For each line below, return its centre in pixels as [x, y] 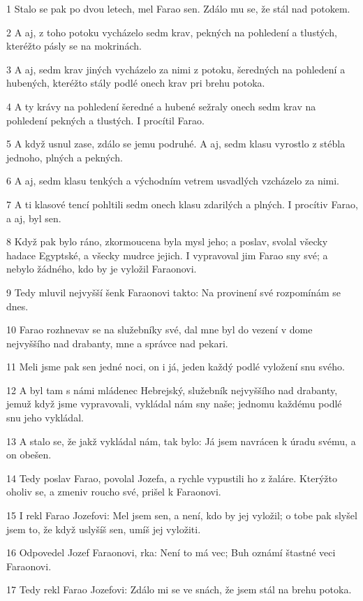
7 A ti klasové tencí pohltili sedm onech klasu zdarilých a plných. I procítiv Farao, [182, 204]
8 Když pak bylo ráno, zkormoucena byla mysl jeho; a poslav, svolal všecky [167, 241]
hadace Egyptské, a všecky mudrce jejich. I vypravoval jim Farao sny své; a [167, 255]
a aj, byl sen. [34, 218]
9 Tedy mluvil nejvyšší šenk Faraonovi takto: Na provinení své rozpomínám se [174, 292]
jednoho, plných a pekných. [65, 157]
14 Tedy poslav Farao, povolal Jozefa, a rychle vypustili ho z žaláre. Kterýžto [172, 478]
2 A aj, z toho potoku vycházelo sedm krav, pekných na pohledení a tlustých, [172, 32]
